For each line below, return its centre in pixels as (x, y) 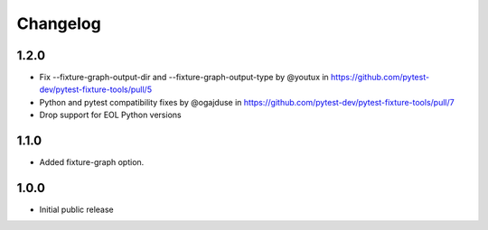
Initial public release (77, 210)
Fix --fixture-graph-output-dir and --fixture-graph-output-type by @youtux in (184, 78)
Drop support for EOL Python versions (110, 115)
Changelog (59, 23)
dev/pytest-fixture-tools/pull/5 (96, 89)
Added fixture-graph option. (92, 162)
